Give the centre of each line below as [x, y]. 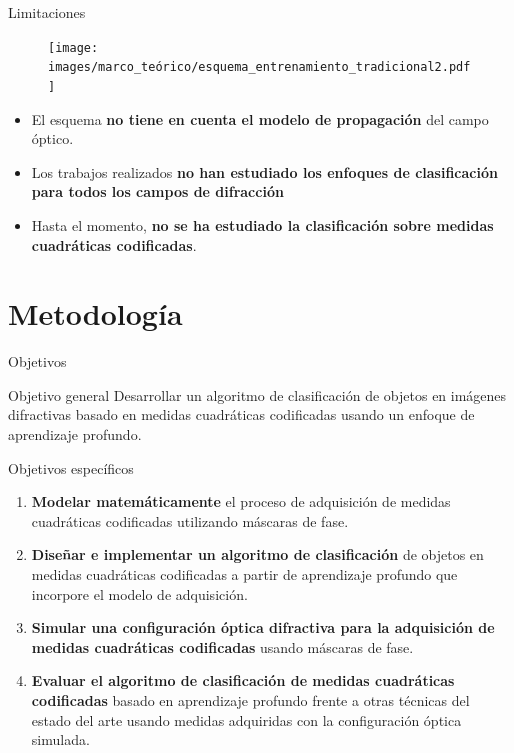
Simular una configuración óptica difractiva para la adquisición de [263, 627]
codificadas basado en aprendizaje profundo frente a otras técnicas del [250, 699]
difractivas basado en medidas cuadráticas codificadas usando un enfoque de [241, 414]
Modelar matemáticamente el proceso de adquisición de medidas [241, 501]
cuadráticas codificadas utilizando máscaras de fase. [190, 520]
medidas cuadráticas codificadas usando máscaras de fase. [222, 646]
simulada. [60, 739]
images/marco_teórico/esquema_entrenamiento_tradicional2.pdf [259, 67]
